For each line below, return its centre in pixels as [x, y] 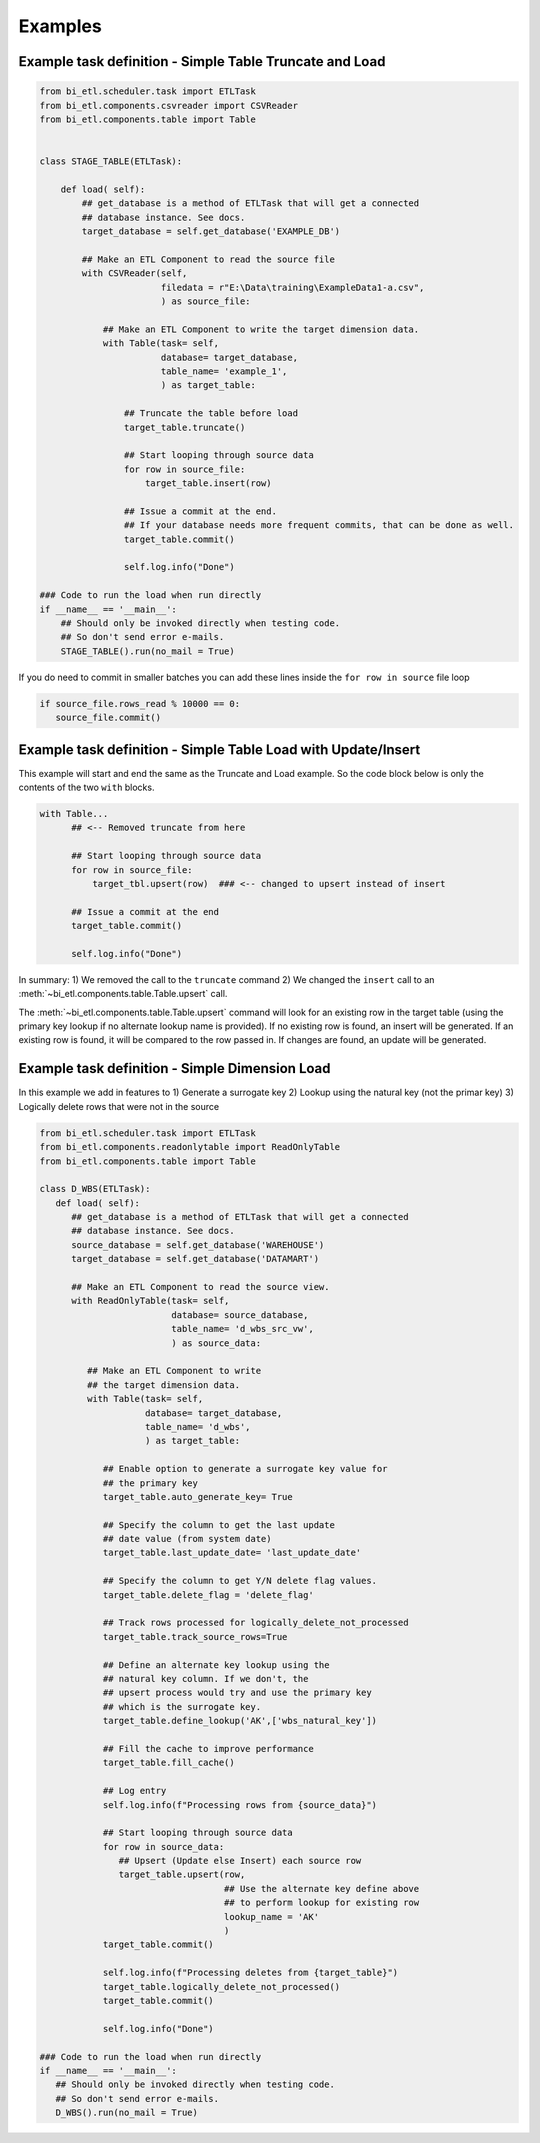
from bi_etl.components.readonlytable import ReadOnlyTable [190, 1147]
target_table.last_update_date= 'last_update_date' [232, 1553]
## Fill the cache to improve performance [208, 1748]
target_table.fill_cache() [168, 1763]
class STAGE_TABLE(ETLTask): [111, 161]
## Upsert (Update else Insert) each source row [240, 1861]
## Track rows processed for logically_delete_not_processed [255, 1623]
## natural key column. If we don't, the [205, 1678]
